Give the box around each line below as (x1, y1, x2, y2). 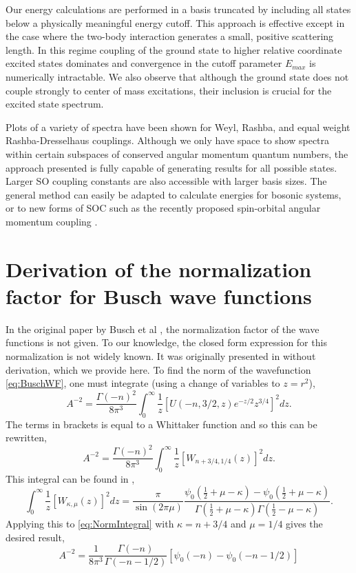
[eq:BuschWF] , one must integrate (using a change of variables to (6, 376, 280, 390)
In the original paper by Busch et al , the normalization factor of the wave (6, 321, 320, 336)
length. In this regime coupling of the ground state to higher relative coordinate (6, 42, 342, 57)
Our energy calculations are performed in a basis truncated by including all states (6, 2, 351, 16)
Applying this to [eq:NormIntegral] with (6, 516, 174, 530)
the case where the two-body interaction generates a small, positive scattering (6, 29, 334, 43)
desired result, (6, 530, 65, 544)
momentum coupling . (6, 214, 98, 228)
